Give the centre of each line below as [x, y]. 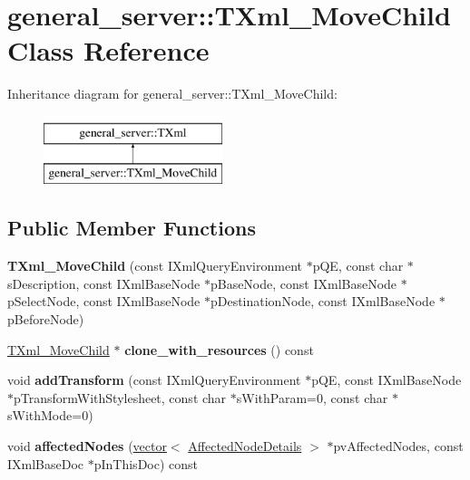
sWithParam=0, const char [312, 397]
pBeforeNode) [46, 319]
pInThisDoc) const [146, 463]
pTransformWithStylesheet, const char [120, 397]
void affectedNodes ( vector [87, 446]
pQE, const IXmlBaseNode [387, 380]
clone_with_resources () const [219, 349]
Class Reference [108, 50]
